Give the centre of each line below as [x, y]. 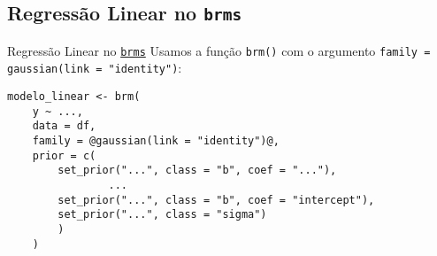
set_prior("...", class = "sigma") [162, 215]
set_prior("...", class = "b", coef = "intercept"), [216, 200]
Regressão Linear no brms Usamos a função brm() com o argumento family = [219, 50]
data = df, [64, 126]
